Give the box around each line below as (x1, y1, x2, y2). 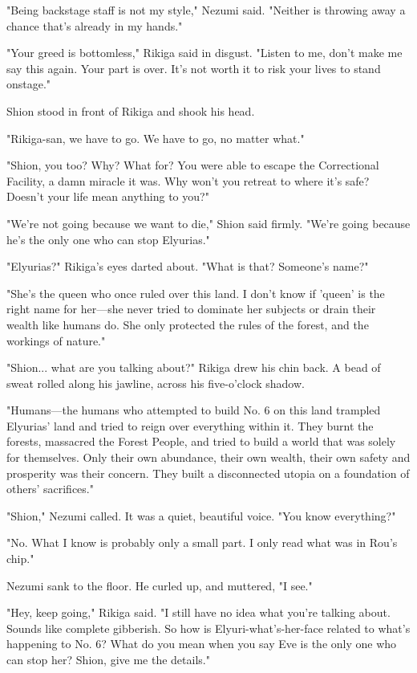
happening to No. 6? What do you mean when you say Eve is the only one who (6, 635, 397, 652)
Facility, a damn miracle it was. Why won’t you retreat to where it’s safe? (6, 172, 370, 189)
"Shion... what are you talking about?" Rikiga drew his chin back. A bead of (6, 359, 381, 376)
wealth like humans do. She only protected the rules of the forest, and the (6, 316, 369, 332)
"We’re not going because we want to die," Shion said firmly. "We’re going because (6, 214, 411, 231)
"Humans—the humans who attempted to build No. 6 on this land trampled (6, 402, 381, 418)
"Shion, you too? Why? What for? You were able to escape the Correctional (6, 157, 379, 173)
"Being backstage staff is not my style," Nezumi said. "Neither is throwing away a (6, 2, 406, 18)
